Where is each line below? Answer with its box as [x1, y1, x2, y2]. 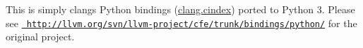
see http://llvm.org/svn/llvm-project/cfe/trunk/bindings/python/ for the [6, 15, 357, 30]
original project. [6, 29, 75, 44]
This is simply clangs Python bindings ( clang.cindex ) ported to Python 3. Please [6, 2, 355, 16]
